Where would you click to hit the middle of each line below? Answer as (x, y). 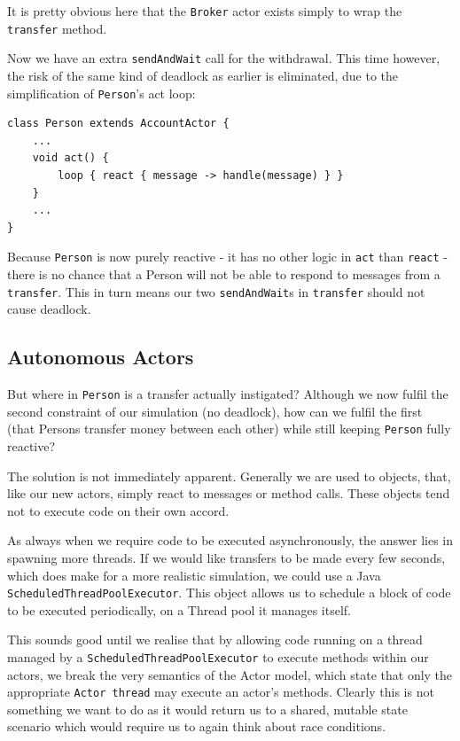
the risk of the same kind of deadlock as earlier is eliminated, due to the (203, 75)
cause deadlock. (49, 309)
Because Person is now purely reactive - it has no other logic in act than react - (228, 257)
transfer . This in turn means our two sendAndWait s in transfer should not (216, 291)
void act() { (70, 158)
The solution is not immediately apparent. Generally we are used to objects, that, (229, 476)
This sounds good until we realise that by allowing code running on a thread (215, 640)
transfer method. (57, 28)
